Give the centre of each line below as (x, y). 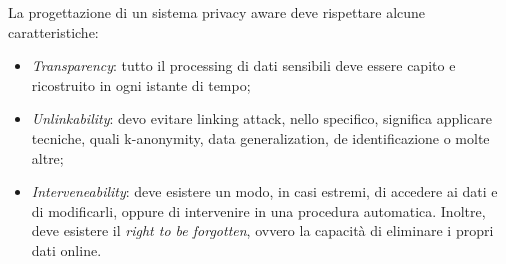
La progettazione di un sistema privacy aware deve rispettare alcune (217, 12)
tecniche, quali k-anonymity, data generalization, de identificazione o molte (260, 137)
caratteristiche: (53, 31)
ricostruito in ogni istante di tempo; (141, 84)
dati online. (66, 249)
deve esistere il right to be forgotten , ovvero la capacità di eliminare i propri (262, 230)
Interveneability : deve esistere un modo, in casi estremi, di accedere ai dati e (264, 191)
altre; (47, 157)
